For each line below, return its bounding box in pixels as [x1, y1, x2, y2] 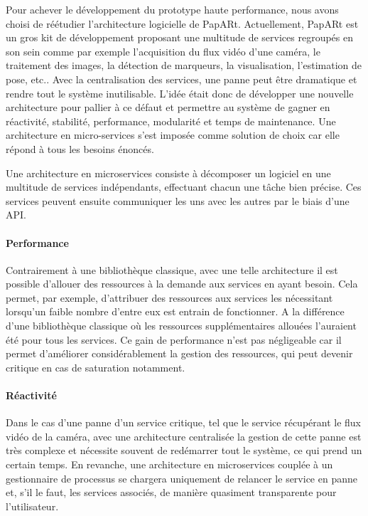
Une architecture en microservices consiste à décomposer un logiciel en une [6, 165, 331, 180]
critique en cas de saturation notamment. [6, 359, 185, 374]
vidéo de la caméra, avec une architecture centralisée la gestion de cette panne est [6, 428, 362, 443]
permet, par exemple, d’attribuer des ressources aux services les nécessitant [6, 290, 333, 305]
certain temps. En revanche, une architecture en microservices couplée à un [6, 457, 333, 472]
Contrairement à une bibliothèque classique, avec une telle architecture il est [6, 262, 338, 277]
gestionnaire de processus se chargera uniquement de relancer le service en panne [6, 470, 357, 485]
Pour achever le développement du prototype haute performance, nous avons [6, 2, 339, 16]
